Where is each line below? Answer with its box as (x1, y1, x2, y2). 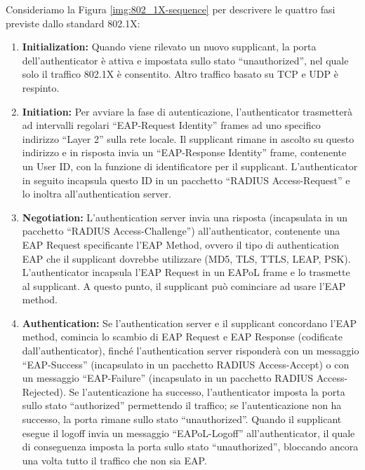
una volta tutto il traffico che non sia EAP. (22, 452, 207, 467)
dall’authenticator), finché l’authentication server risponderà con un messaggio (22, 343, 359, 358)
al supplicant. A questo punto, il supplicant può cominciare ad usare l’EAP (22, 278, 346, 293)
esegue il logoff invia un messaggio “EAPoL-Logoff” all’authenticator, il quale (22, 425, 355, 440)
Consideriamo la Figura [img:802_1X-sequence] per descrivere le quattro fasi (6, 2, 336, 16)
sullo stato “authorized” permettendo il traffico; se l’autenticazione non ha (22, 398, 342, 413)
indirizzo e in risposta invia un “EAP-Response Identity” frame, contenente (22, 145, 347, 160)
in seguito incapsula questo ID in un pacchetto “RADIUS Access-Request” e (22, 172, 350, 187)
